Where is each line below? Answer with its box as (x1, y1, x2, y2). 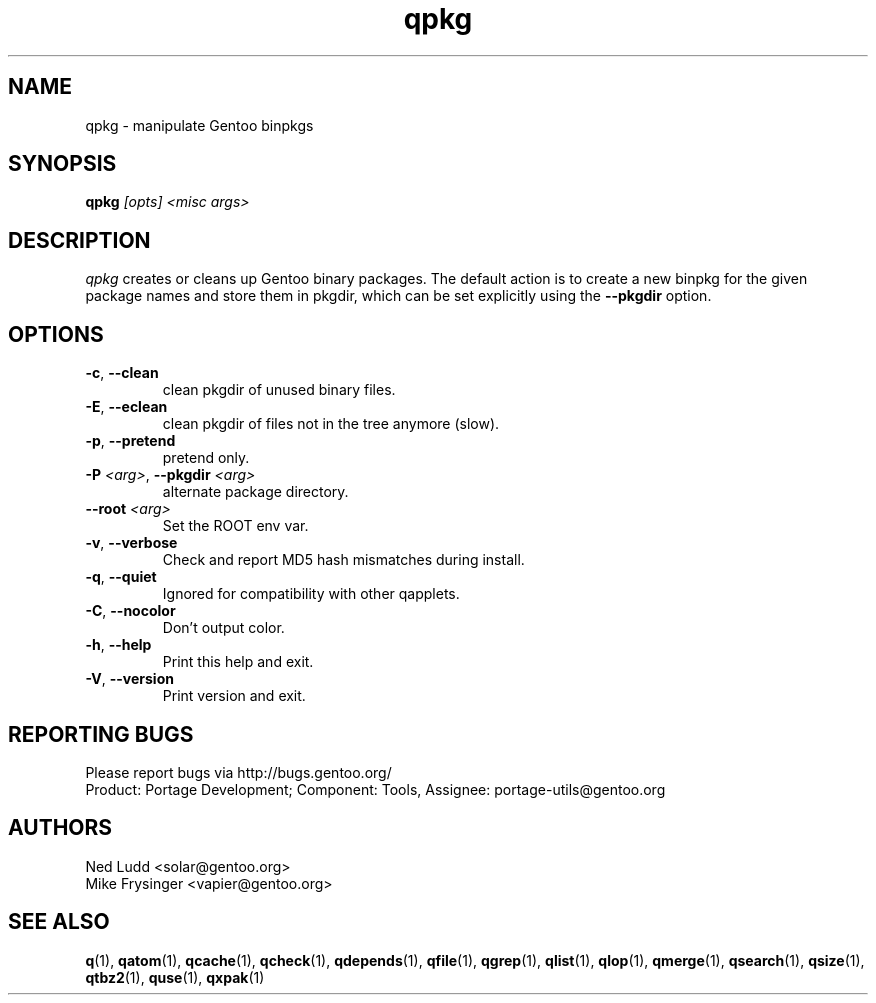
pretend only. (162, 449, 250, 467)
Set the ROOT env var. (162, 517, 309, 535)
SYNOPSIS (8, 151, 117, 177)
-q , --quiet (85, 568, 157, 586)
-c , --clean (85, 364, 159, 382)
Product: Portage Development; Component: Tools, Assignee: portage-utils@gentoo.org (85, 780, 666, 798)
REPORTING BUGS (8, 721, 194, 747)
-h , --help (85, 636, 152, 654)
